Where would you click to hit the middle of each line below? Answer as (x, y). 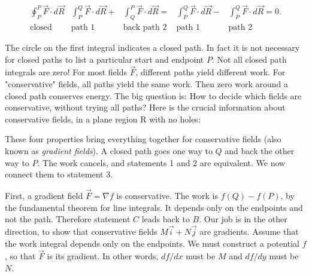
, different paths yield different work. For (210, 72)
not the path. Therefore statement (68, 219)
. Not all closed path (249, 59)
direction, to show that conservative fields (81, 231)
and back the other (260, 151)
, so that (20, 256)
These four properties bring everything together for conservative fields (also (143, 139)
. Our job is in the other (243, 219)
